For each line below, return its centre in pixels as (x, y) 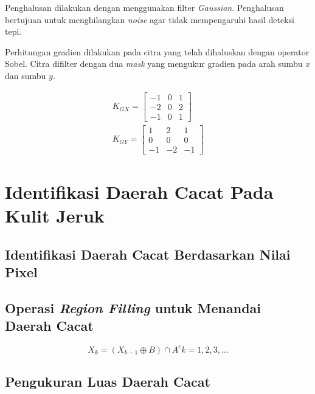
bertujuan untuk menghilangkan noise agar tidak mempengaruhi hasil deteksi (150, 19)
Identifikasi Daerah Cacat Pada (139, 192)
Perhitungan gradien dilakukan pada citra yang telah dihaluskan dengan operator (157, 51)
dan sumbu (26, 75)
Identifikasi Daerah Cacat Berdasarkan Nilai (148, 254)
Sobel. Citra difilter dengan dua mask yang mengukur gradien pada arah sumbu (154, 64)
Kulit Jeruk (55, 216)
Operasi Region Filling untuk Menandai (133, 307)
